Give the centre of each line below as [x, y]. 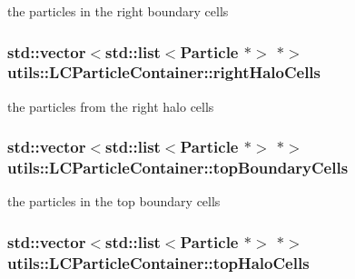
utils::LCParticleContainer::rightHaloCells [164, 72]
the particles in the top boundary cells [114, 201]
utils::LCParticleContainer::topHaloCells [158, 262]
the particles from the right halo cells [111, 106]
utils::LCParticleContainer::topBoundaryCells [178, 168]
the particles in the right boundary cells [118, 11]
